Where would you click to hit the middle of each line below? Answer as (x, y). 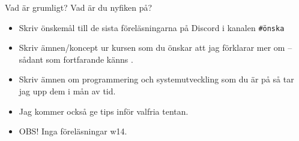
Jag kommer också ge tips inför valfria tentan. (104, 111)
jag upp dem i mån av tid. (67, 91)
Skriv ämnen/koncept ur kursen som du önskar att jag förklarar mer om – (156, 47)
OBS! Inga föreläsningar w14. (73, 131)
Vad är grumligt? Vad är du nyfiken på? (79, 7)
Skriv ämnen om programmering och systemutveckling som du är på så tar (156, 79)
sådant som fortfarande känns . (76, 59)
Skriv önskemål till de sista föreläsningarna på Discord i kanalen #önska (152, 27)
